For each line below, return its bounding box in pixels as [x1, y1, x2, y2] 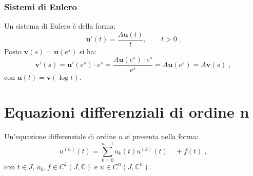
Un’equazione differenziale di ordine [4, 131, 116, 142]
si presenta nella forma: [125, 131, 199, 142]
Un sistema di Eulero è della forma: [4, 20, 116, 31]
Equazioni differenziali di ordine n [4, 101, 249, 122]
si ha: [79, 46, 96, 56]
